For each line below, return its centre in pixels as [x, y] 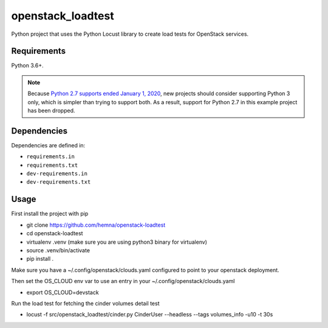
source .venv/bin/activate [58, 250]
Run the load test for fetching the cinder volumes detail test [85, 303]
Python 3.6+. [27, 65]
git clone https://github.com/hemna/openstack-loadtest [96, 225]
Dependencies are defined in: [48, 145]
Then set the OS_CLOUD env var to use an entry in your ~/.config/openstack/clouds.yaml [123, 281]
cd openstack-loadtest [55, 233]
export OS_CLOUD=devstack [63, 292]
